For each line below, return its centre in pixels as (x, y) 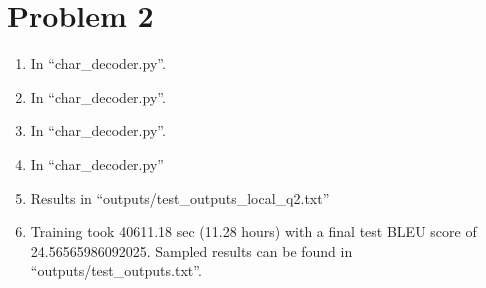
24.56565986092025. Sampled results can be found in (191, 250)
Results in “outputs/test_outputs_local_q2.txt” (180, 197)
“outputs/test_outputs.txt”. (116, 270)
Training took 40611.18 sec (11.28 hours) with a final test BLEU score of (253, 231)
